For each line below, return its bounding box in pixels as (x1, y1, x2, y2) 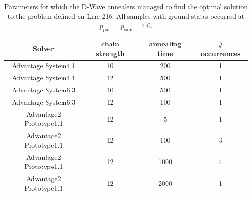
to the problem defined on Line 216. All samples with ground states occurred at (7, 11, 245, 21)
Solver (33, 43, 54, 53)
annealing (149, 38, 182, 48)
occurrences (201, 48, 241, 58)
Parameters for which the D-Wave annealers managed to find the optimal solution (4, 1, 248, 11)
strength (96, 48, 125, 58)
